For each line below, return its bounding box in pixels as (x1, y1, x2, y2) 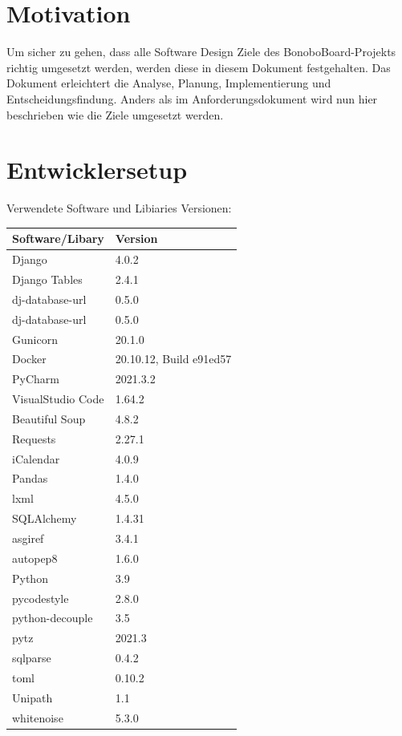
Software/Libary (12, 230, 104, 247)
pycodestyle (12, 589, 69, 606)
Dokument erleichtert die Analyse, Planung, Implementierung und (6, 75, 331, 91)
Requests (12, 430, 56, 447)
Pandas (12, 470, 48, 487)
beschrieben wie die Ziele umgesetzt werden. (6, 106, 224, 123)
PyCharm (12, 370, 59, 387)
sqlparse (12, 649, 51, 666)
